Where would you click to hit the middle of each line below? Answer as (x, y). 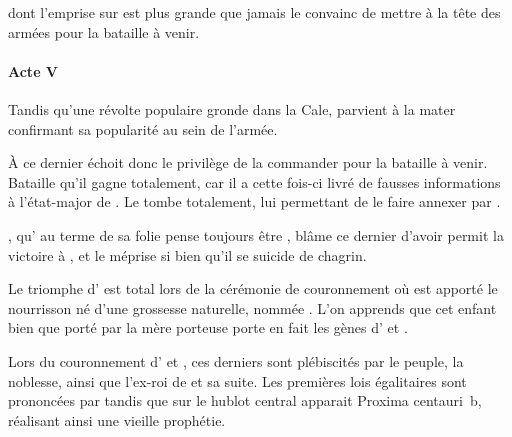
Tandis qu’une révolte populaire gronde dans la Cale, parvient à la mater (232, 108)
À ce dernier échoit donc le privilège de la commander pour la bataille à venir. (248, 162)
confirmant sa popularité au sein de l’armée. (143, 128)
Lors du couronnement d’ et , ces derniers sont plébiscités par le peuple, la (236, 360)
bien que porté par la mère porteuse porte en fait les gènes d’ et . (208, 327)
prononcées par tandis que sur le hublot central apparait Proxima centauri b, (245, 400)
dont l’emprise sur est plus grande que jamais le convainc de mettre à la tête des (254, 12)
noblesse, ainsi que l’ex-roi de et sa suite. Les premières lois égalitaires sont (237, 380)
